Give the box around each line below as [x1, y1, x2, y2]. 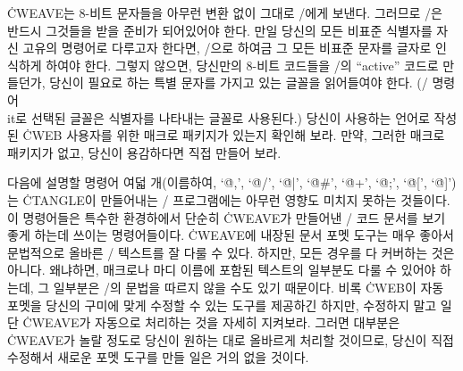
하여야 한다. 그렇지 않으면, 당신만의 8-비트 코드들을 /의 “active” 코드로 [46, 55, 439, 74]
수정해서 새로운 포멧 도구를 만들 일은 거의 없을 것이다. [7, 348, 309, 367]
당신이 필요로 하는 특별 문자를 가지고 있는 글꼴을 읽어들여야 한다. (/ [49, 73, 428, 92]
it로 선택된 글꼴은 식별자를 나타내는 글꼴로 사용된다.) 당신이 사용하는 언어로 [7, 108, 430, 127]
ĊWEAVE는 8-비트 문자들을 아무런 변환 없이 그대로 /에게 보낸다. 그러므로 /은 [7, 4, 442, 21]
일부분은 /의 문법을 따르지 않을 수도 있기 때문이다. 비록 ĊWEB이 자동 [53, 277, 444, 296]
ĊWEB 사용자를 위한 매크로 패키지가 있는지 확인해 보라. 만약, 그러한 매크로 [22, 126, 445, 144]
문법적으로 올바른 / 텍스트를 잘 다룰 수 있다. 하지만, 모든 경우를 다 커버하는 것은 [7, 243, 455, 261]
